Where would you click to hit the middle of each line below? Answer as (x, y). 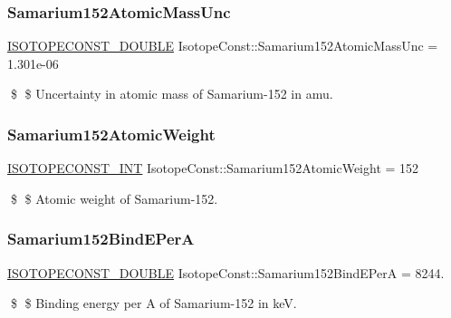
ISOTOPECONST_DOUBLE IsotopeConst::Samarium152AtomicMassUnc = (223, 46)
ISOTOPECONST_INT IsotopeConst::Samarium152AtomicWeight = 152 (213, 168)
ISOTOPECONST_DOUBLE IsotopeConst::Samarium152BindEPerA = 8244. (226, 272)
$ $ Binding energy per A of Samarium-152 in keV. (154, 303)
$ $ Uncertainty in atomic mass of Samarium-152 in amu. (172, 94)
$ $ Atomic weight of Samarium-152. (114, 198)
